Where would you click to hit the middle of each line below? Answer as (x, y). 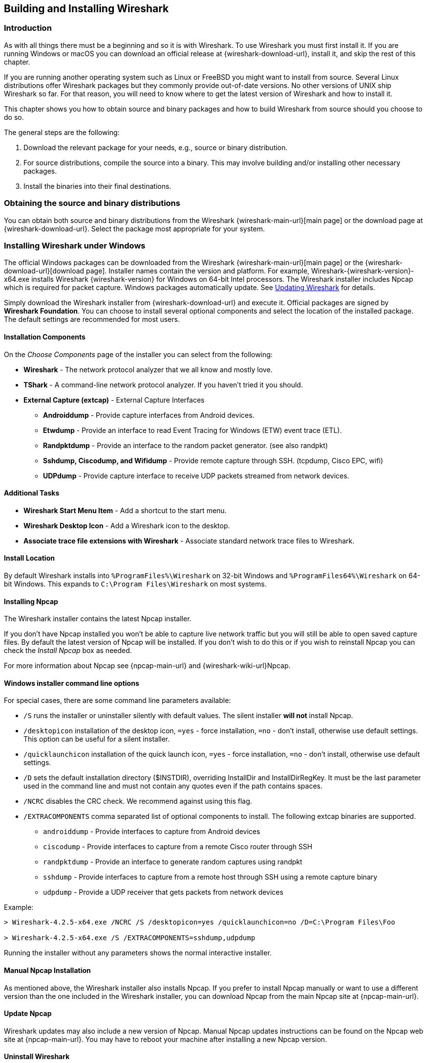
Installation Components (45, 337)
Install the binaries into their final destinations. (97, 186)
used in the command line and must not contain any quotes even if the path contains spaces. (173, 786)
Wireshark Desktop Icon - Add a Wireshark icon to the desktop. (127, 525)
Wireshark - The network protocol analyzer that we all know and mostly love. (148, 369)
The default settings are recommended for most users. (92, 319)
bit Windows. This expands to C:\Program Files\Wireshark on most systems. (135, 584)
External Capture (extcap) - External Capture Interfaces (114, 400)
